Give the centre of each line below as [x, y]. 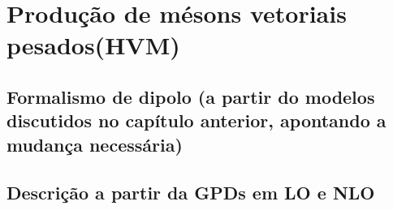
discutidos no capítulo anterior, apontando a [196, 120]
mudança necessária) [95, 144]
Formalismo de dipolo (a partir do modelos [191, 96]
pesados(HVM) [93, 45]
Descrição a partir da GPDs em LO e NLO [191, 192]
